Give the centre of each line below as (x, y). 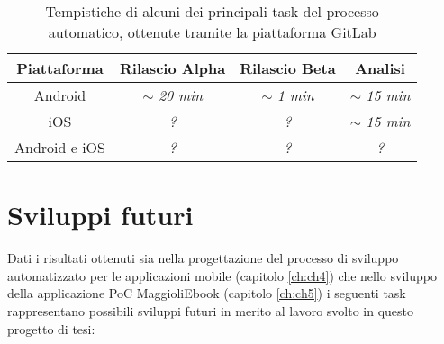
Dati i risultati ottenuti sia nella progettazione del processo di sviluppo (203, 258)
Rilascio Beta (288, 68)
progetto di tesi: (51, 328)
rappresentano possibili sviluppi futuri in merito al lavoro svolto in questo (211, 310)
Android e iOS (60, 147)
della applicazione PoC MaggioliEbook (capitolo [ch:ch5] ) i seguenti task (207, 293)
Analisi (380, 68)
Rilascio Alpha (172, 68)
